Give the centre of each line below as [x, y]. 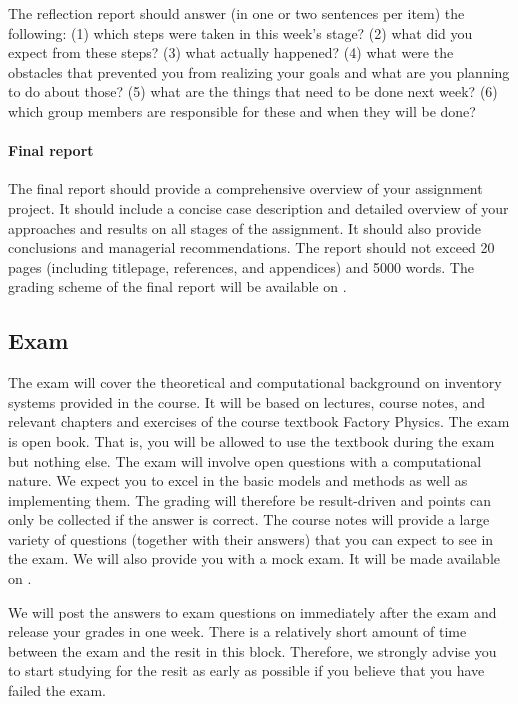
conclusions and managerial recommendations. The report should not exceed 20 [251, 247]
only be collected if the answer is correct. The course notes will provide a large [249, 519]
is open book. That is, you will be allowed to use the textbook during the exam [251, 440]
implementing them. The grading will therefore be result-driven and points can [249, 499]
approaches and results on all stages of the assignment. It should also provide [244, 227]
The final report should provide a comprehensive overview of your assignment [245, 188]
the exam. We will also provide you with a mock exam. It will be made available [254, 558]
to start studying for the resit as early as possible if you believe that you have [246, 670]
